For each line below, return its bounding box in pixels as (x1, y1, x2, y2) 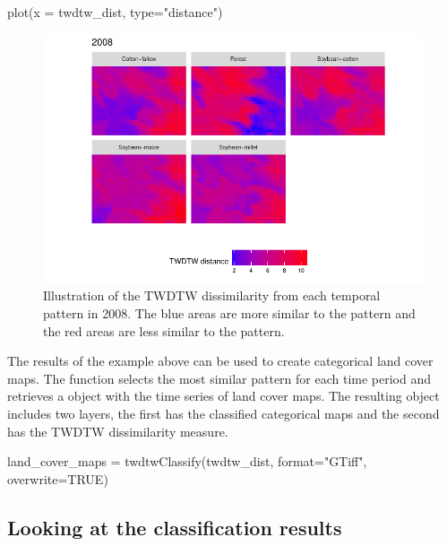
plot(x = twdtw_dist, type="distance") (7, 3, 223, 21)
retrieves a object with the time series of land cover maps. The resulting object (7, 386, 440, 405)
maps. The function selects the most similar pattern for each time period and (7, 368, 432, 387)
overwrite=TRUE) (7, 469, 108, 488)
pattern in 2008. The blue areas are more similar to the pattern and (43, 304, 416, 323)
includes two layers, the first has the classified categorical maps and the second (7, 404, 440, 423)
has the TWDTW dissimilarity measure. (7, 421, 228, 440)
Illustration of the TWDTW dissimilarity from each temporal (43, 286, 381, 305)
